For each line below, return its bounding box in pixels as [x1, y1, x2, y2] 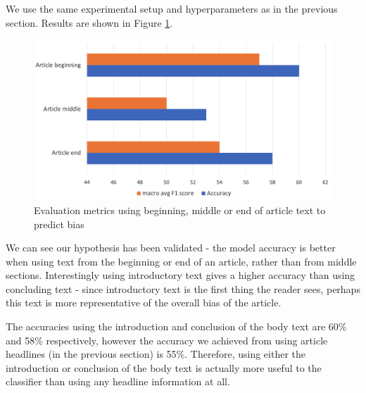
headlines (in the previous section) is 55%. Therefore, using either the [6, 347, 305, 361]
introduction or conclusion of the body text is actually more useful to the [6, 360, 322, 375]
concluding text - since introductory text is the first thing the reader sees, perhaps [6, 281, 360, 296]
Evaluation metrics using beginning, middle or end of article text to [34, 202, 326, 217]
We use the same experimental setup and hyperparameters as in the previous [6, 1, 338, 15]
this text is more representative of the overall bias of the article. [6, 295, 282, 310]
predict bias [34, 216, 84, 231]
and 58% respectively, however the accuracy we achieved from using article [6, 332, 328, 347]
